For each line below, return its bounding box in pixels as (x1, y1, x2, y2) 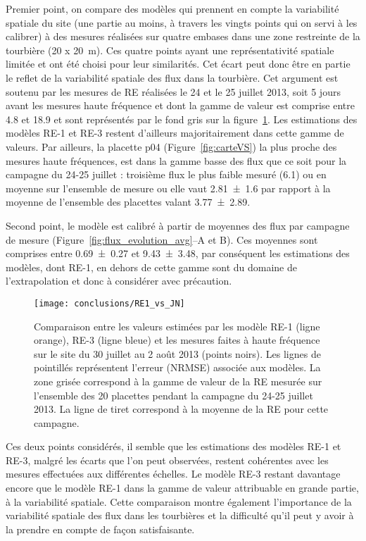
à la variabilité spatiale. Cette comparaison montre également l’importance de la (6, 494, 352, 509)
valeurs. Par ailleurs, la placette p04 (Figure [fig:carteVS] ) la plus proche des (6, 139, 337, 154)
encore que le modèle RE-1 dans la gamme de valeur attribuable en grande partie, (6, 480, 359, 495)
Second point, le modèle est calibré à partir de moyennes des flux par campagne (6, 218, 350, 232)
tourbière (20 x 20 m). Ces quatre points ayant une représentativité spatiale (6, 42, 334, 57)
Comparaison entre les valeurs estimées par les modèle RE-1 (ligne (34, 318, 320, 333)
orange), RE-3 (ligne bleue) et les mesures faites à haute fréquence (34, 332, 320, 347)
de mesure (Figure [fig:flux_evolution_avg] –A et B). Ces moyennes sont (6, 232, 318, 247)
